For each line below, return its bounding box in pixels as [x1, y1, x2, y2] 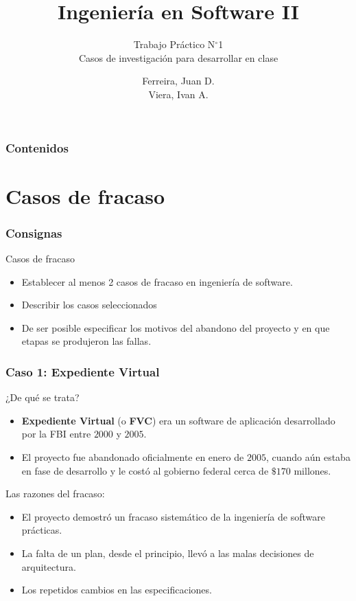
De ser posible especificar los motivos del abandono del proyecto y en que [21, 320, 330, 334]
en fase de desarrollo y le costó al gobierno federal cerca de [21, 463, 269, 477]
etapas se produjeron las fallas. [21, 334, 152, 348]
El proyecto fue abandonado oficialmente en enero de [21, 449, 244, 464]
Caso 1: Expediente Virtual [5, 363, 160, 380]
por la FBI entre [21, 427, 91, 441]
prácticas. [21, 523, 62, 537]
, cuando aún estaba [265, 449, 351, 464]
